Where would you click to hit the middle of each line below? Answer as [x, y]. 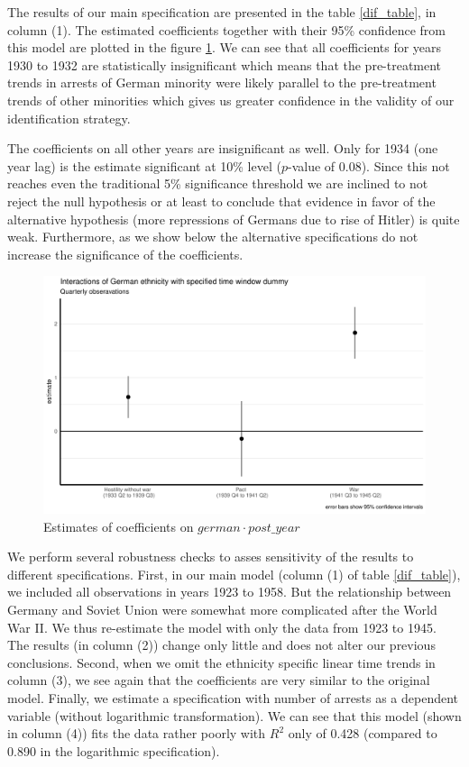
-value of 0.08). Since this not [369, 165]
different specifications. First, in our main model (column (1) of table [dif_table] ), [234, 574]
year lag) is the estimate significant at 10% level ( [144, 165]
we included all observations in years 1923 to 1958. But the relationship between [230, 592]
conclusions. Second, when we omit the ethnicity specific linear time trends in [221, 662]
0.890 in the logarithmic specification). [114, 750]
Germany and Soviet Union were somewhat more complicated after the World [222, 610]
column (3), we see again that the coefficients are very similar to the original [219, 680]
